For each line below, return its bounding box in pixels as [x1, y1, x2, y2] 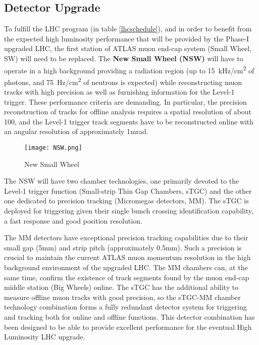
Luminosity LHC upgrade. [4, 331, 85, 342]
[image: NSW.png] [24, 144, 82, 152]
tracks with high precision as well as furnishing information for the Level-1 [4, 87, 235, 97]
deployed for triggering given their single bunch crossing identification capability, [4, 205, 253, 216]
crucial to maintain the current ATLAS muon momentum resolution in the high [4, 252, 251, 263]
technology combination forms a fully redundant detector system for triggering [4, 301, 247, 312]
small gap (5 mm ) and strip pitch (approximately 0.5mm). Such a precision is [4, 242, 242, 252]
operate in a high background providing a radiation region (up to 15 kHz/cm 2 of [4, 63, 254, 75]
